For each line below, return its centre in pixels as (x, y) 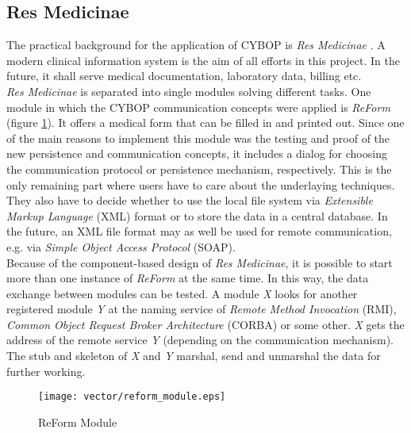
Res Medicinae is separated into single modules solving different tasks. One (189, 91)
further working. (46, 371)
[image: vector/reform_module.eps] (132, 397)
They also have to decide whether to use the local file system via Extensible (190, 200)
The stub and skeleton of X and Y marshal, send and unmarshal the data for (194, 356)
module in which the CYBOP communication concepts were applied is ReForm (198, 107)
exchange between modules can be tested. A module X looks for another (182, 293)
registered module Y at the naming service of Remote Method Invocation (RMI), (202, 309)
